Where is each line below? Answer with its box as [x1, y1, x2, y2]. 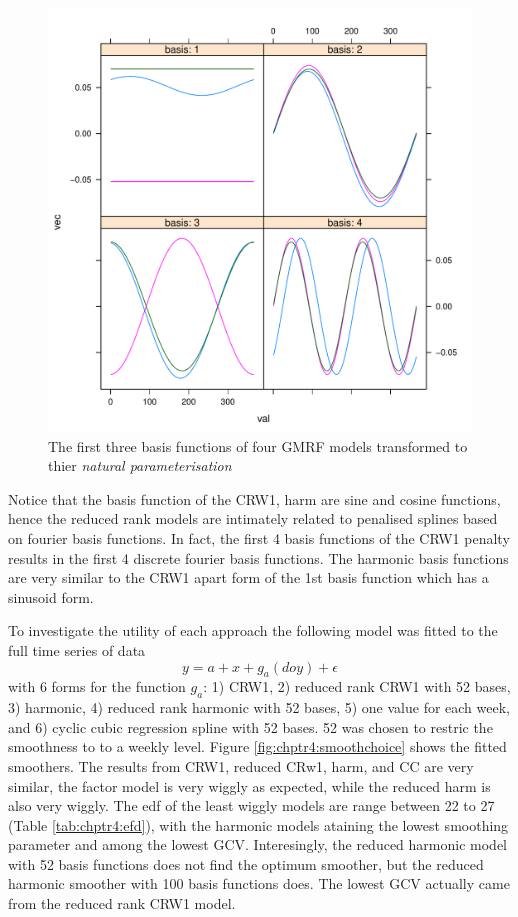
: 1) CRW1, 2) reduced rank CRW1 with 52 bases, [203, 676, 511, 697]
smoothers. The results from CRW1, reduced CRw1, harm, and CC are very [8, 755, 474, 776]
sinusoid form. [8, 586, 94, 607]
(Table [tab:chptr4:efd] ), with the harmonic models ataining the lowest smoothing [8, 814, 509, 835]
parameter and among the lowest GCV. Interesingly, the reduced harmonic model [8, 834, 507, 855]
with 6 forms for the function [8, 676, 186, 697]
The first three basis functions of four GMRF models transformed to [48, 435, 468, 456]
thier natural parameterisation [48, 455, 232, 476]
